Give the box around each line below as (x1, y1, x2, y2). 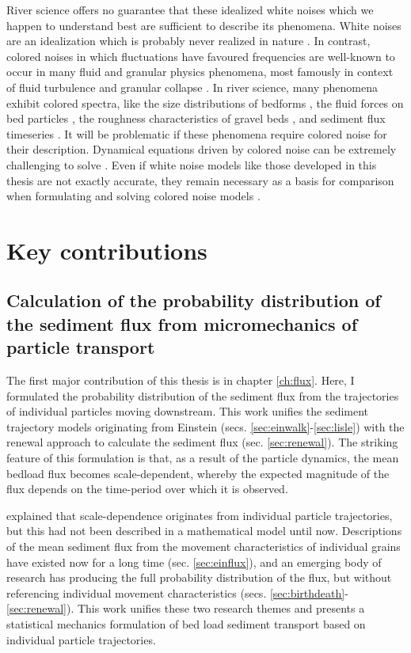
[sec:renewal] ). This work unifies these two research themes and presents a (6, 600, 365, 617)
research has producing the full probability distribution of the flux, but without (6, 569, 392, 586)
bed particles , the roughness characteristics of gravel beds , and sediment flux (6, 110, 386, 127)
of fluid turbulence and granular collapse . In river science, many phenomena (6, 78, 378, 95)
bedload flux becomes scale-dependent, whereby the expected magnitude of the (6, 465, 390, 481)
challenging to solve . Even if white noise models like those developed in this (6, 156, 377, 173)
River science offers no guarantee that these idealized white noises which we (6, 2, 374, 17)
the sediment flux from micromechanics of (6, 311, 358, 336)
